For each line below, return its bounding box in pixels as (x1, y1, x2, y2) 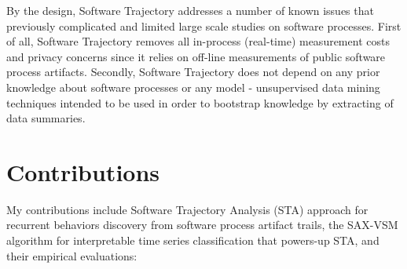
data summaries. (6, 110, 86, 126)
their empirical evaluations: (6, 247, 137, 264)
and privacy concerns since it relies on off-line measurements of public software (6, 48, 386, 64)
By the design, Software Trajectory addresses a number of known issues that (6, 2, 374, 18)
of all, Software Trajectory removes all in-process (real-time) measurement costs (6, 33, 390, 49)
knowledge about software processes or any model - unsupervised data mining (6, 78, 380, 95)
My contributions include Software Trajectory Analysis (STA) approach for (6, 201, 368, 217)
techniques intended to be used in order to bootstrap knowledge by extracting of (6, 94, 394, 111)
